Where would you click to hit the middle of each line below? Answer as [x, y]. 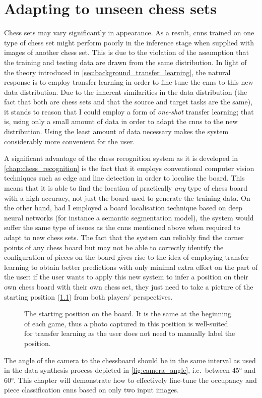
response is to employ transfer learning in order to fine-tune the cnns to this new [129, 82]
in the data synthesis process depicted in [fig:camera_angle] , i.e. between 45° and [130, 370]
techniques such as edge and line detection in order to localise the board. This [124, 178]
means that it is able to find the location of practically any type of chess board [126, 188]
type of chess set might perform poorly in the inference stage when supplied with [129, 42]
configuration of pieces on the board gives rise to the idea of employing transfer [126, 257]
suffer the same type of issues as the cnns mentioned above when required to [122, 227]
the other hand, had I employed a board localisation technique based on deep [123, 208]
